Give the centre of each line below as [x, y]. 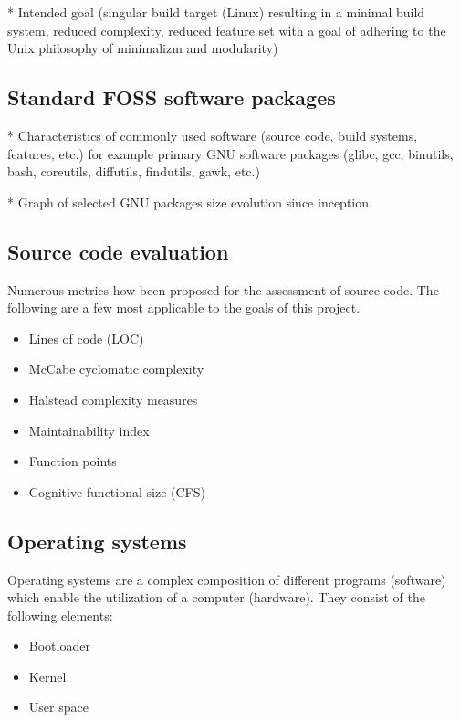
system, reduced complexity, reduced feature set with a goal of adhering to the [227, 30]
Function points [73, 461]
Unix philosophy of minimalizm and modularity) [143, 48]
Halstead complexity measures [113, 399]
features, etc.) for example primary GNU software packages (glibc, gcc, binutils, [230, 153]
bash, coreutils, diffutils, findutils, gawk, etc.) [134, 171]
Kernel [47, 676]
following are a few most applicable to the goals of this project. [184, 308]
